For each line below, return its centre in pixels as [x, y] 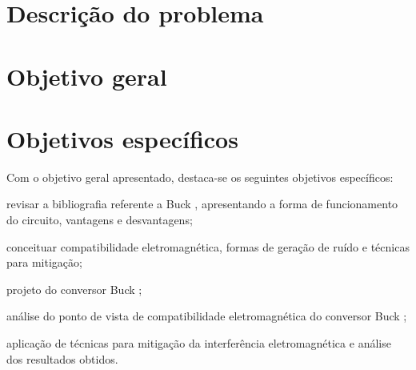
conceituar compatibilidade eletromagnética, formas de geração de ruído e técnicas [208, 246]
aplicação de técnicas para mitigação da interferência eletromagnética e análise [199, 343]
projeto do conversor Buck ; [74, 289]
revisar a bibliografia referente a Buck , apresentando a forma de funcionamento [202, 204]
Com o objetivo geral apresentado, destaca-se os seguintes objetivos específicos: [200, 177]
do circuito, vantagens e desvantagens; [100, 220]
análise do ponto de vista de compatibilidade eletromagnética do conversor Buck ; [207, 316]
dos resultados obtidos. [62, 358]
